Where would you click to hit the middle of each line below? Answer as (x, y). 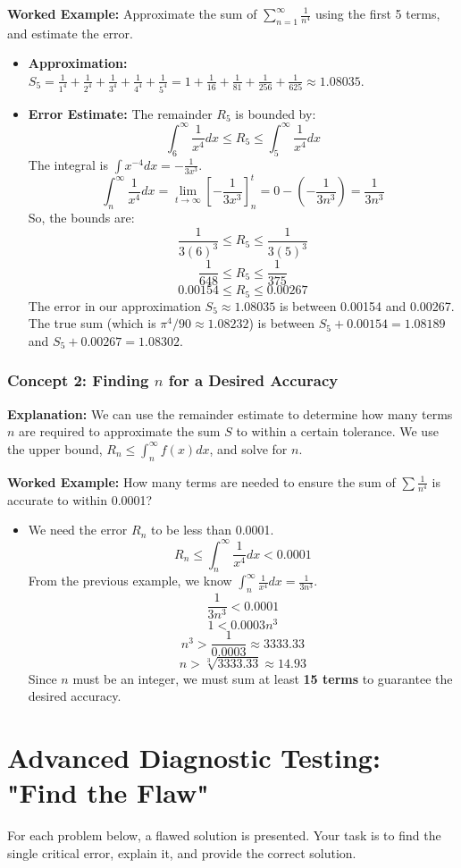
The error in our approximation (114, 305)
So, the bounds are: (81, 218)
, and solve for (248, 448)
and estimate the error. (70, 33)
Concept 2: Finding (78, 380)
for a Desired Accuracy (253, 380)
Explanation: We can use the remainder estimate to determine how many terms (230, 413)
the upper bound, (55, 448)
